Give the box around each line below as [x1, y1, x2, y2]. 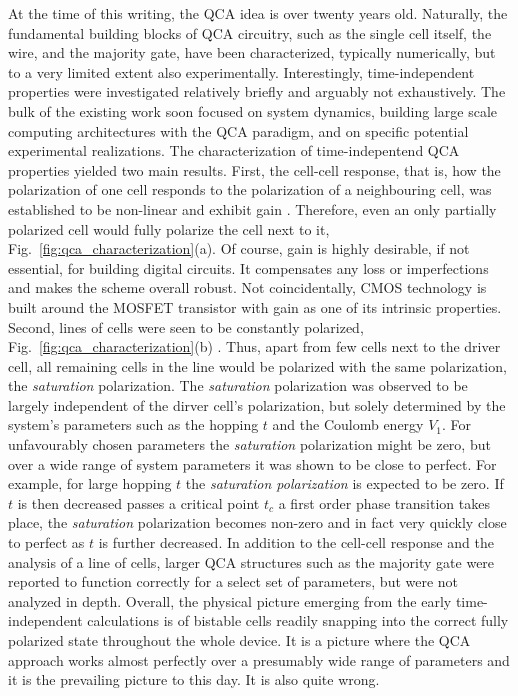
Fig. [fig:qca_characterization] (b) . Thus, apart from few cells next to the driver [8, 336, 501, 357]
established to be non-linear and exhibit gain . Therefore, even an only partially [8, 198, 497, 219]
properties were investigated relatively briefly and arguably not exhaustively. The [8, 81, 506, 102]
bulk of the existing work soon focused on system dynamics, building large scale [8, 100, 498, 121]
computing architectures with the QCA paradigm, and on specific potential [8, 120, 469, 141]
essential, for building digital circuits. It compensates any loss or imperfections [8, 257, 489, 278]
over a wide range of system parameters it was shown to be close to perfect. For [8, 453, 497, 474]
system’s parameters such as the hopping [8, 414, 259, 435]
